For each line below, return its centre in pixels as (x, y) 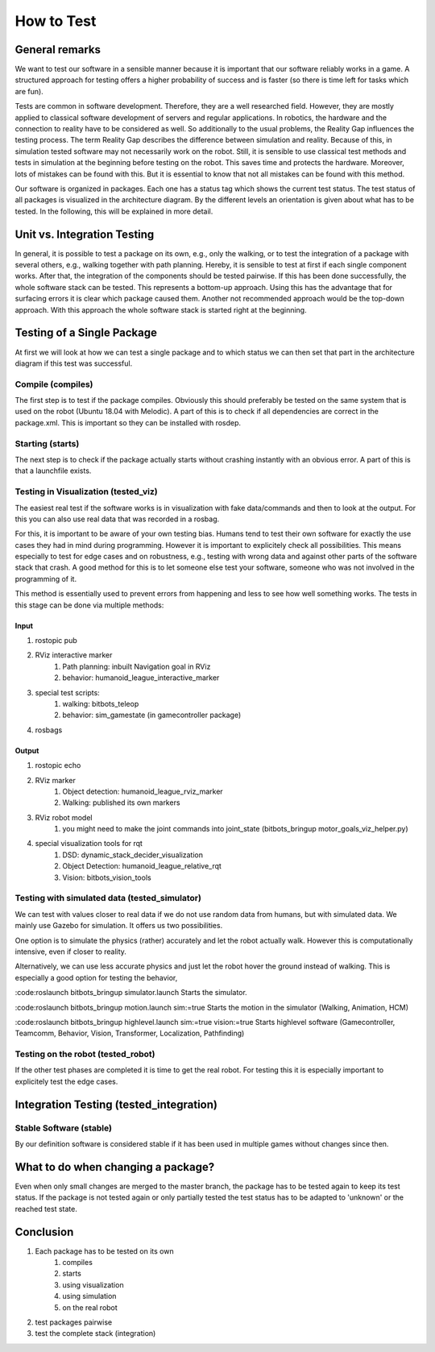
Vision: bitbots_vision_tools (107, 877)
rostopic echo (58, 765)
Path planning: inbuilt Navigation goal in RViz (137, 666)
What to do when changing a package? (115, 1167)
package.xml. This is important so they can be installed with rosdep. (128, 422)
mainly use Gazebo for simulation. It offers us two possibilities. (119, 926)
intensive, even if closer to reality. (70, 952)
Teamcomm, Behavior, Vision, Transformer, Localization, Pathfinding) (130, 1033)
